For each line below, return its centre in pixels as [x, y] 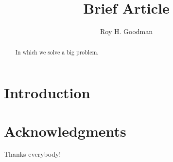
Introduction [47, 93]
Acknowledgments [65, 131]
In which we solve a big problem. [57, 52]
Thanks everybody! [33, 154]
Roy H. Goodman [126, 31]
